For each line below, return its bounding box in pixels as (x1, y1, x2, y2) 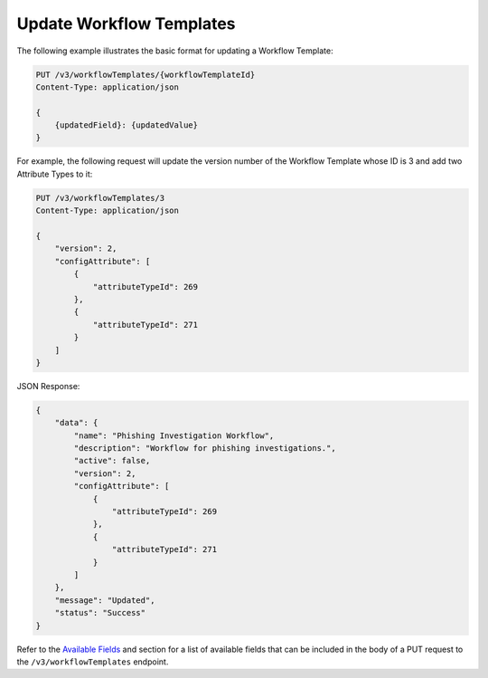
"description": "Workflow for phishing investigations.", (73, 444, 336, 454)
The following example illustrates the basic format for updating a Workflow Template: (16, 45, 333, 56)
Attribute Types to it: (16, 168, 93, 179)
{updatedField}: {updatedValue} (54, 120, 199, 130)
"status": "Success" (54, 607, 146, 618)
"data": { (54, 417, 99, 428)
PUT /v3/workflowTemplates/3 (35, 193, 165, 203)
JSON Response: (16, 380, 80, 391)
